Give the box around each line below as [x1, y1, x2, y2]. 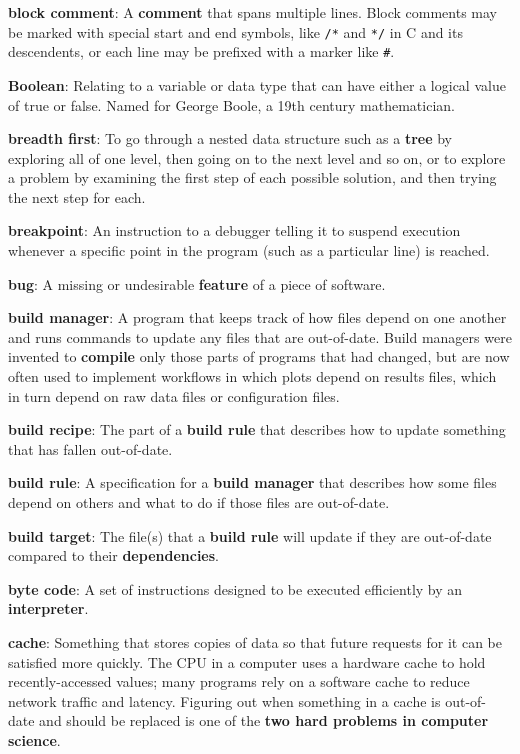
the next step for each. [8, 186, 146, 207]
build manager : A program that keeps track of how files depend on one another [8, 307, 507, 328]
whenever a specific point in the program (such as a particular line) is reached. [8, 240, 490, 261]
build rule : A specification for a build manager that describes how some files [8, 472, 497, 493]
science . [8, 729, 61, 750]
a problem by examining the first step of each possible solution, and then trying [8, 167, 497, 188]
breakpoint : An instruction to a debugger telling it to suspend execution [8, 220, 461, 241]
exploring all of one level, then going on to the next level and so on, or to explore [8, 147, 506, 168]
